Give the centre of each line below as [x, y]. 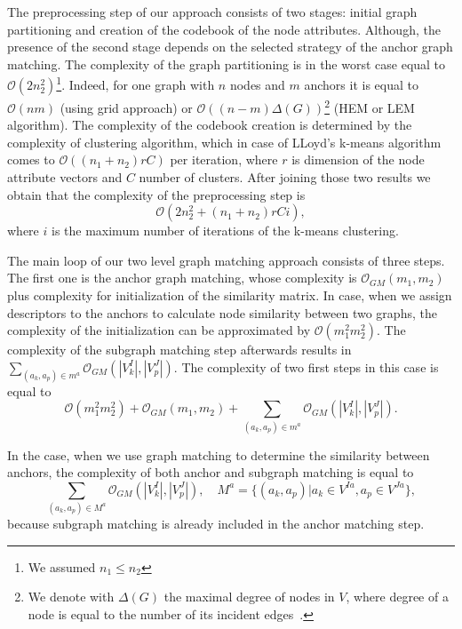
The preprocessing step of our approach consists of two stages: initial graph [212, 12]
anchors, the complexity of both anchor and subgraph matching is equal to [211, 472]
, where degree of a [397, 597]
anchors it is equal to [361, 85]
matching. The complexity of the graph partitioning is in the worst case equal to [227, 64]
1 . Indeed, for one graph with [135, 84]
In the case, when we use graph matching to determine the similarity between [219, 454]
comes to [31, 159]
